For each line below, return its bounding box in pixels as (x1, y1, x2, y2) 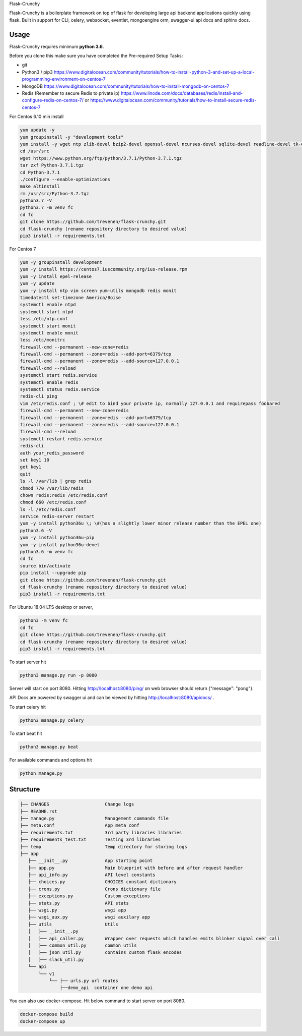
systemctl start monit (20, 323, 76, 329)
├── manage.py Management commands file (20, 815, 169, 821)
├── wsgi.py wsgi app (28, 907, 126, 913)
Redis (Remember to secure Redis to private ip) (22, 90, 120, 96)
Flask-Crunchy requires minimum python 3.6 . (9, 43, 104, 49)
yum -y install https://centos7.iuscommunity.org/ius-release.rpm (20, 266, 187, 272)
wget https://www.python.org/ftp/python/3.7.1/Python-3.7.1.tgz (20, 155, 182, 161)
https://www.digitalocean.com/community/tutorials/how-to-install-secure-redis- (90, 97, 257, 103)
